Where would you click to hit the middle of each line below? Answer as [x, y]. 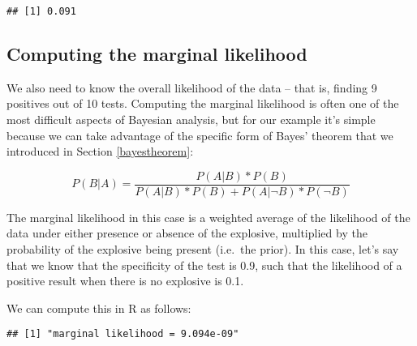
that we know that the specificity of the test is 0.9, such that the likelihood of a [204, 265]
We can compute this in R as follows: [99, 308]
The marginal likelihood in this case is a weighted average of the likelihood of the [208, 217]
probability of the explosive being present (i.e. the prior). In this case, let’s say [203, 249]
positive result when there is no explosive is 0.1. [125, 281]
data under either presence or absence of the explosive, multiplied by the [187, 233]
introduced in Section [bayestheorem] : [100, 151]
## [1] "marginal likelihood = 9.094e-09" [123, 334]
